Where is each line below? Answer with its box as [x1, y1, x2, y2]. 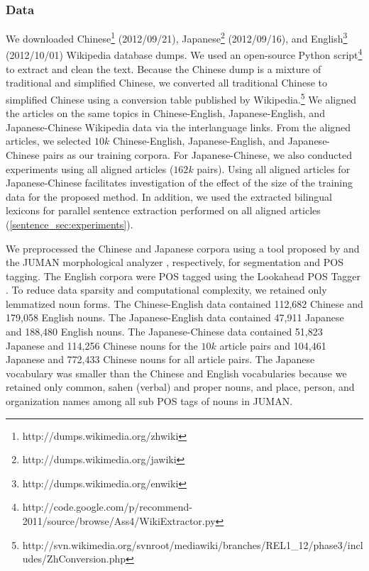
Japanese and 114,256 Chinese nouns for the [6, 338, 198, 353]
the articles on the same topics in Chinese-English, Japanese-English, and [6, 106, 325, 121]
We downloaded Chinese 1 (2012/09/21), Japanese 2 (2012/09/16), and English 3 [6, 29, 348, 45]
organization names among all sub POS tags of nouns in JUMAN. [6, 394, 293, 409]
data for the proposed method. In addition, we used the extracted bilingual [6, 189, 332, 204]
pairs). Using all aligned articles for [197, 161, 351, 176]
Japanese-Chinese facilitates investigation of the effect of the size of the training [6, 175, 353, 190]
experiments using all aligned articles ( [6, 161, 174, 176]
